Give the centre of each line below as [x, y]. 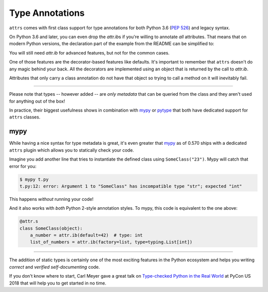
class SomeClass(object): [51, 228]
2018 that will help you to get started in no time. [58, 283]
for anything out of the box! [37, 101]
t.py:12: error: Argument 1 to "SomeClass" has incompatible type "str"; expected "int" [131, 186]
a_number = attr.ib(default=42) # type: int [86, 235]
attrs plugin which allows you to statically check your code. [71, 150]
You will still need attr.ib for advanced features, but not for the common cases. [89, 53]
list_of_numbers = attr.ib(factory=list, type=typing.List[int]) [111, 242]
